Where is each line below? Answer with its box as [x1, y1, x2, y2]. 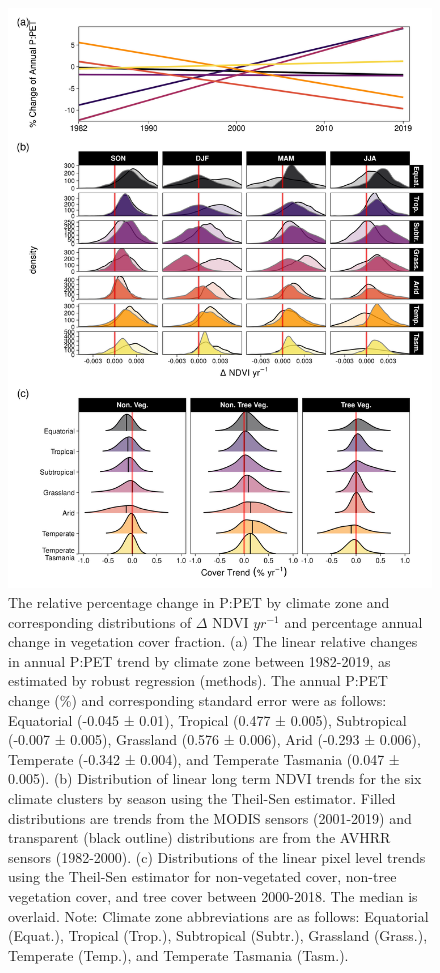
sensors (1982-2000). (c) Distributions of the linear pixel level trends [8, 846, 426, 867]
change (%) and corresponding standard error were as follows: [8, 690, 387, 710]
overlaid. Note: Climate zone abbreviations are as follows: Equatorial [8, 905, 429, 926]
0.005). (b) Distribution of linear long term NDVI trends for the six [8, 768, 422, 789]
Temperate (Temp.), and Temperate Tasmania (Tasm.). [8, 944, 349, 965]
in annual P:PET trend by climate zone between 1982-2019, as [8, 650, 391, 671]
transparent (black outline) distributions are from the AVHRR [8, 827, 391, 848]
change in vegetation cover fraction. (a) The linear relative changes [8, 631, 418, 652]
